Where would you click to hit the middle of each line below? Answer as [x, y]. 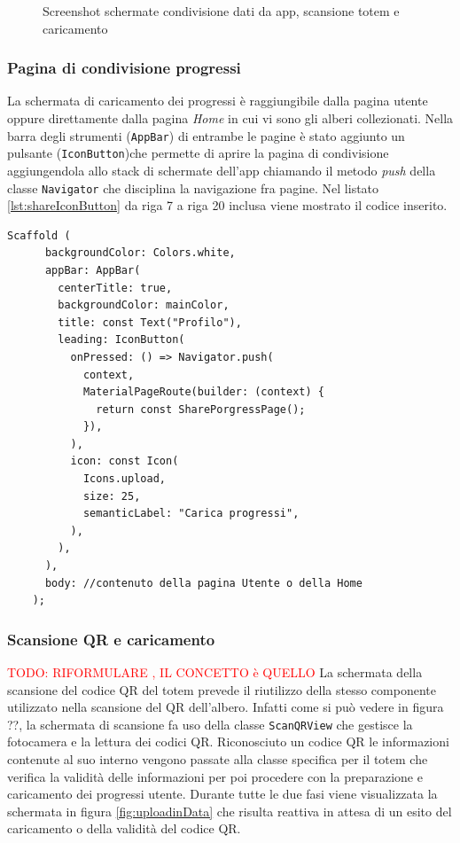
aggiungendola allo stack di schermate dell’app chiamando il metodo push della [222, 170]
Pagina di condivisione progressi [124, 68]
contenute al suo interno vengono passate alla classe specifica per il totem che [218, 759]
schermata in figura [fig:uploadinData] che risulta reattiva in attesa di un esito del [230, 811]
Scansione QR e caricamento [111, 639]
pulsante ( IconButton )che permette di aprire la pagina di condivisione [198, 153]
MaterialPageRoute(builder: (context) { [203, 392]
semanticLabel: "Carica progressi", [191, 514]
